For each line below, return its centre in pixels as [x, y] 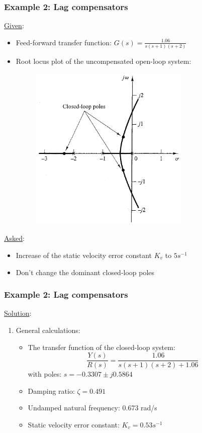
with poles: [45, 374]
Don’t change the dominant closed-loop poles [85, 272]
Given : [14, 25]
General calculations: [48, 330]
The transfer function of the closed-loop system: [102, 347]
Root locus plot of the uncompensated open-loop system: [104, 61]
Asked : [14, 238]
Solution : [18, 313]
